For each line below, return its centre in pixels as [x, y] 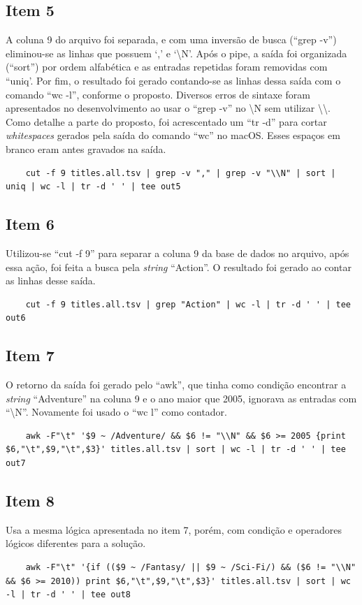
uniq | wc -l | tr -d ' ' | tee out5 [93, 187]
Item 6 [30, 224]
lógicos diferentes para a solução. [76, 543]
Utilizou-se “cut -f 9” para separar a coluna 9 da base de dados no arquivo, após [178, 253]
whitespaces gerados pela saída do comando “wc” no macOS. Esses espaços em [173, 135]
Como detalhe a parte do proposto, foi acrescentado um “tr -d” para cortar [166, 121]
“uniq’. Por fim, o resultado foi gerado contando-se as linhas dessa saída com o [173, 80]
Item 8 [30, 501]
